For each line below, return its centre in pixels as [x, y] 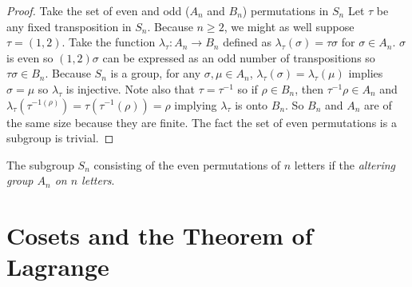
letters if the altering [345, 164]
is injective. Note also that [130, 88]
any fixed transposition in [69, 26]
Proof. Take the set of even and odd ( [98, 10]
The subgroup [40, 164]
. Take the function [109, 42]
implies [366, 73]
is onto [252, 104]
